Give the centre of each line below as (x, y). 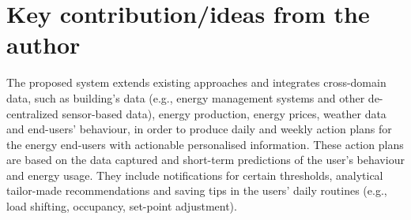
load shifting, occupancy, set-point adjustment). (122, 206)
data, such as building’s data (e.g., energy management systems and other (186, 97)
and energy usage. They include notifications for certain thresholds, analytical (195, 175)
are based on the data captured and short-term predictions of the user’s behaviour (205, 160)
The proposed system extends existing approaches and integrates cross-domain (196, 82)
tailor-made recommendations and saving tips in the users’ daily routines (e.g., (197, 190)
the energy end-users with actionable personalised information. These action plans (205, 144)
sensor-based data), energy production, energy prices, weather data (224, 113)
